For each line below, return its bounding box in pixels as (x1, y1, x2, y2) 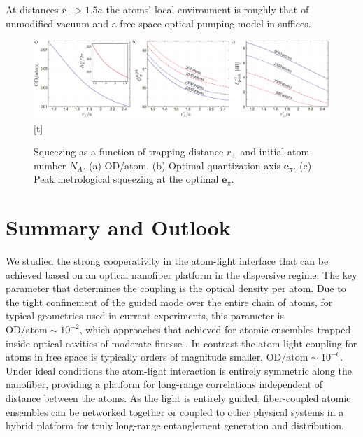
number (34, 158, 66, 172)
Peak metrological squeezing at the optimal (34, 172, 219, 186)
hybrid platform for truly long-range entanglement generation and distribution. (6, 418, 344, 433)
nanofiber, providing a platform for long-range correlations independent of (6, 377, 323, 391)
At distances (6, 2, 59, 16)
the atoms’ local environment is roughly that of (106, 2, 309, 16)
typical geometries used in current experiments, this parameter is (6, 308, 285, 323)
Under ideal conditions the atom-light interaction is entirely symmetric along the (6, 363, 353, 377)
